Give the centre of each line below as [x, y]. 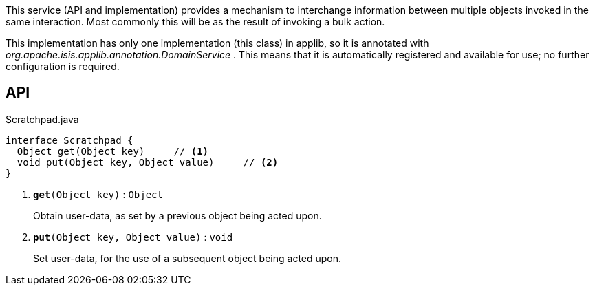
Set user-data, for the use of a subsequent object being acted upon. [187, 258]
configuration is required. [63, 66]
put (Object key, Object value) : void [133, 237]
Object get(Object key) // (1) [113, 151]
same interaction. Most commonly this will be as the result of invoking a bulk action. [195, 22]
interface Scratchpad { [69, 140]
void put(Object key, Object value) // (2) [148, 162]
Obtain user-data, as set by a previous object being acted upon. [177, 215]
